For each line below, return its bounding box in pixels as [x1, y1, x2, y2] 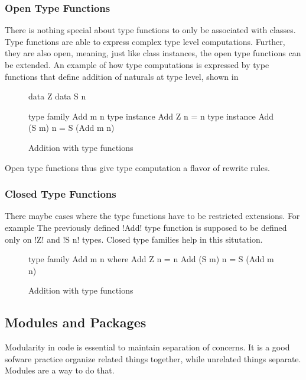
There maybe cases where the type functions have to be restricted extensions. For [5, 210, 300, 222]
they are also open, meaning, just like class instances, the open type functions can [5, 47, 301, 59]
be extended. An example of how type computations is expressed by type [5, 59, 269, 70]
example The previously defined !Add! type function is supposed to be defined [5, 221, 287, 233]
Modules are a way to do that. [5, 364, 115, 376]
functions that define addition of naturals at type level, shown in [5, 70, 239, 82]
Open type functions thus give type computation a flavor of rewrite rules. [5, 161, 270, 173]
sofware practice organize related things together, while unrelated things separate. [5, 352, 301, 365]
